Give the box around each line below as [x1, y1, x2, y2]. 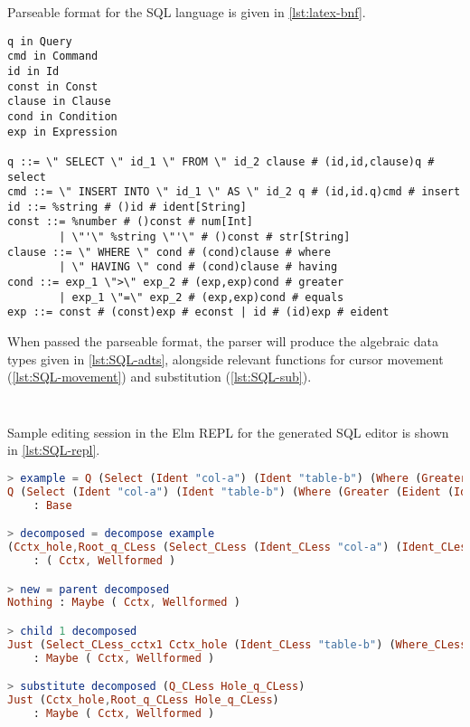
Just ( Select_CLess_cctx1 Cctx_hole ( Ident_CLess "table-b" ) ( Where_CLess [7, 637, 467, 651]
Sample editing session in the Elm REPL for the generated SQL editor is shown [7, 422, 449, 441]
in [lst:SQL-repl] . [7, 440, 100, 459]
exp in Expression [7, 125, 117, 138]
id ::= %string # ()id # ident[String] [7, 200, 247, 213]
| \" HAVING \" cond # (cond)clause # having [59, 260, 338, 274]
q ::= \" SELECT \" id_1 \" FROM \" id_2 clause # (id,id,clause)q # [7, 155, 435, 168]
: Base [33, 498, 72, 512]
